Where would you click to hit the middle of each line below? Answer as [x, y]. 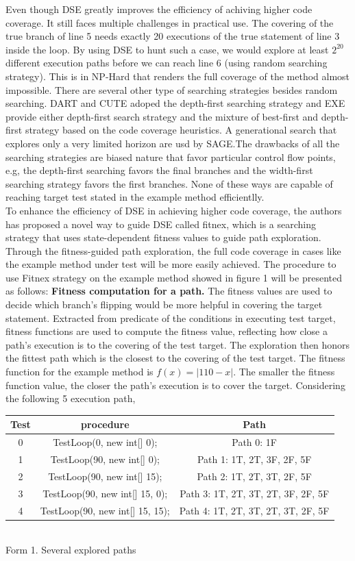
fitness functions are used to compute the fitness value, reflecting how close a [167, 331]
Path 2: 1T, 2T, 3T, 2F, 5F [254, 476]
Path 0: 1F [254, 442]
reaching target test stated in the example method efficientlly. [135, 197]
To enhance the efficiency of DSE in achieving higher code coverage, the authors [174, 210]
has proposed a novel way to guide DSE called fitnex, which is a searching [161, 224]
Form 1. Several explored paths [71, 550]
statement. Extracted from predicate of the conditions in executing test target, [171, 317]
